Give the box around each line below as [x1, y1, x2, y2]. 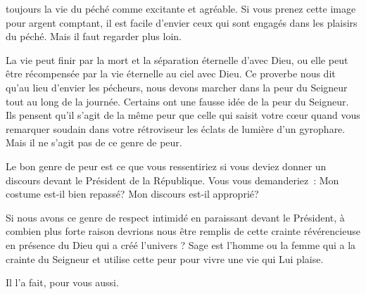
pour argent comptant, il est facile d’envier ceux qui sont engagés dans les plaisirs [6, 15, 358, 30]
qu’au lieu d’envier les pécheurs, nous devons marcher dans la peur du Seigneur [6, 79, 348, 94]
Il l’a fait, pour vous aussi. [6, 275, 119, 290]
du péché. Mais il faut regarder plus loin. [6, 29, 182, 44]
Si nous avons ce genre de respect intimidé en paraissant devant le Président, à [6, 210, 345, 224]
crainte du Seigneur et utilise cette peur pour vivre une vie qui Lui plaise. [6, 251, 324, 266]
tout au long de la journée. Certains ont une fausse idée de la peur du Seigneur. [6, 94, 349, 108]
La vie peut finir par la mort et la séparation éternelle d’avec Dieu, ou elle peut [6, 52, 348, 67]
